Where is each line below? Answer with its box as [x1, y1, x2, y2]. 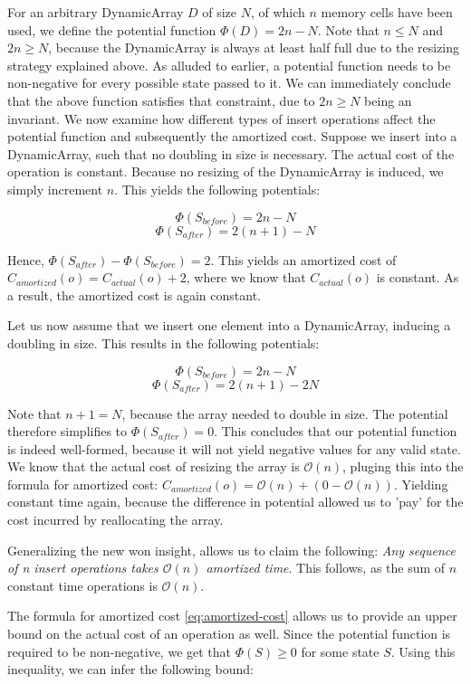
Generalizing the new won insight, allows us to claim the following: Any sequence [7, 540, 457, 559]
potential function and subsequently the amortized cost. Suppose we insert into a [7, 127, 457, 146]
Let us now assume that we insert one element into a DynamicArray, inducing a [7, 316, 451, 335]
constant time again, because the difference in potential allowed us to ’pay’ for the [7, 492, 464, 511]
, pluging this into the [342, 457, 464, 476]
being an [364, 90, 412, 109]
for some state [301, 641, 380, 660]
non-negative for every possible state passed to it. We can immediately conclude [7, 73, 451, 92]
